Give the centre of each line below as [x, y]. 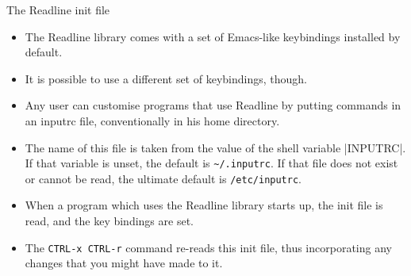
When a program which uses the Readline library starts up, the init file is [204, 205]
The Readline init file [58, 10]
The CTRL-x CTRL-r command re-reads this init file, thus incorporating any [208, 247]
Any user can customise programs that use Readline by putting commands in [213, 105]
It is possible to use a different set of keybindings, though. [166, 78]
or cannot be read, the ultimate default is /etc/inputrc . [163, 178]
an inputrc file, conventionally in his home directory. [152, 120]
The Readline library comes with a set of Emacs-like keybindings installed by [213, 36]
